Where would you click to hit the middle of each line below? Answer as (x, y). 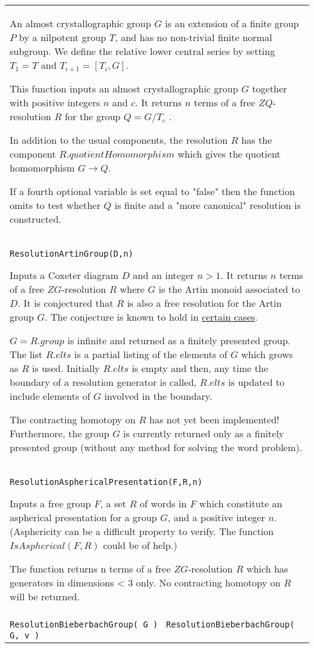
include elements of (50, 396)
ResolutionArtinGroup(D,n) (72, 254)
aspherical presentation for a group (83, 517)
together (270, 88)
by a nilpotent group (62, 37)
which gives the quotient (229, 154)
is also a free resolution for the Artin (204, 303)
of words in (163, 503)
